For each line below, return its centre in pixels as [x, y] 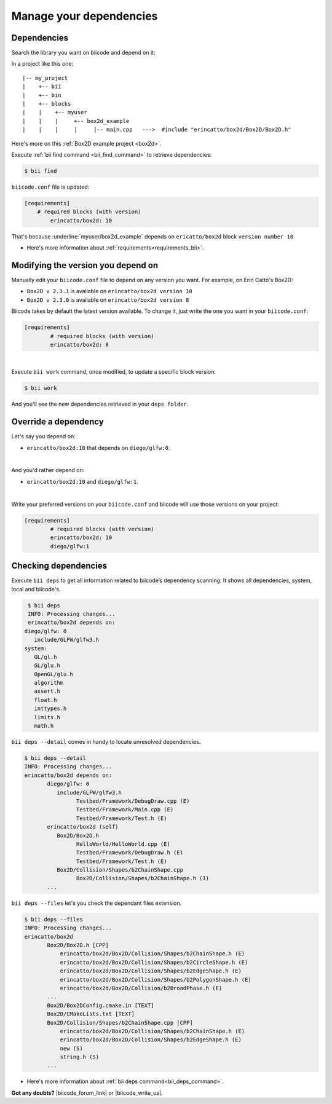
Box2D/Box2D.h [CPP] [78, 945]
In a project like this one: [42, 64]
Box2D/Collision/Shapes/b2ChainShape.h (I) [143, 878]
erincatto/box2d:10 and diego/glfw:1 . [82, 481]
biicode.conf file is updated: [50, 187]
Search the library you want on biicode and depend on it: [83, 53]
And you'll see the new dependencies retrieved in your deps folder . [100, 404]
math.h [44, 726]
